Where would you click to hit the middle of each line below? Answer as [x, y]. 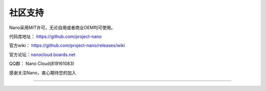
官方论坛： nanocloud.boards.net [42, 55]
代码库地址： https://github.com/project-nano [55, 36]
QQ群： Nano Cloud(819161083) [42, 63]
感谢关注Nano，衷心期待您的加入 [43, 73]
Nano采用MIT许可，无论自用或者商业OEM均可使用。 [62, 28]
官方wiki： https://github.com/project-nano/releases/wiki [67, 45]
